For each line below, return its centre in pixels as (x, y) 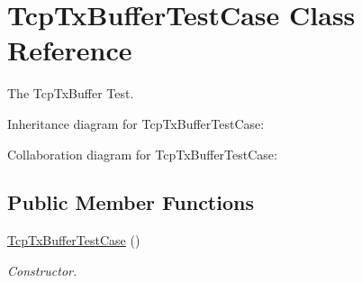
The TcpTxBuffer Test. (71, 93)
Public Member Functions (131, 202)
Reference (70, 50)
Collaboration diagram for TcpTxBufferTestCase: (142, 154)
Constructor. (42, 270)
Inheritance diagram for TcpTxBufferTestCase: (136, 123)
